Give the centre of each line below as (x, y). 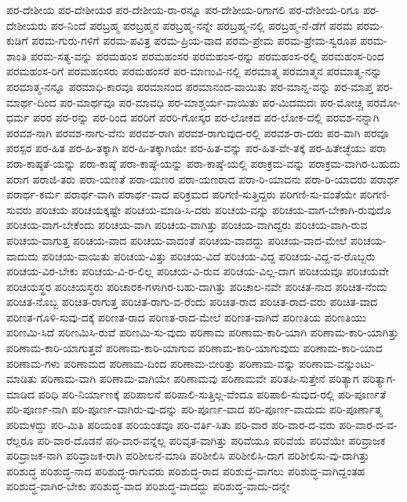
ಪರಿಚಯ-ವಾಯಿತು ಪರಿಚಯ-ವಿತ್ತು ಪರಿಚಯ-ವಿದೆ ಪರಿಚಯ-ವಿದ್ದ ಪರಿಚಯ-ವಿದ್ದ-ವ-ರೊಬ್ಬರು (209, 255)
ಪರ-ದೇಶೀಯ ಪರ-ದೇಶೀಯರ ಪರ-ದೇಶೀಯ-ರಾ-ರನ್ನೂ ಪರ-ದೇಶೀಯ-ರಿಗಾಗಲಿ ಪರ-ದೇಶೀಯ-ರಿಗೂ (183, 9)
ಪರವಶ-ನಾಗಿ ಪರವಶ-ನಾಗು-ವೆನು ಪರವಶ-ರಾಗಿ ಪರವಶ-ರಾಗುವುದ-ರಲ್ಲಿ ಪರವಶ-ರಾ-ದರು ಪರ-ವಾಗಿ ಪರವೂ (198, 132)
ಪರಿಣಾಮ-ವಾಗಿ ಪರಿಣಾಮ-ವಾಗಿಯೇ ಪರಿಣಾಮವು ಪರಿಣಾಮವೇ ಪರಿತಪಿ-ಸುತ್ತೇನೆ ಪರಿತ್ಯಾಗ (200, 378)
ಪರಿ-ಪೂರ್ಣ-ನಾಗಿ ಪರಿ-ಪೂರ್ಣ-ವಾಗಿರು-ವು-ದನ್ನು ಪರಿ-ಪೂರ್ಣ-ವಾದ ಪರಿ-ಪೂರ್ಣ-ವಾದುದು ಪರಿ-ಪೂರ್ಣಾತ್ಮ (194, 409)
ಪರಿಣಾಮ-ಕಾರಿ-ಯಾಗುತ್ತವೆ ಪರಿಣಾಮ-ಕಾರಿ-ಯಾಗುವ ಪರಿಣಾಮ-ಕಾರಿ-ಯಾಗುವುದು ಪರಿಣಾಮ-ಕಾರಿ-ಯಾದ (194, 348)
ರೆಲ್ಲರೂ (20, 440)
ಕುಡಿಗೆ (17, 40)
